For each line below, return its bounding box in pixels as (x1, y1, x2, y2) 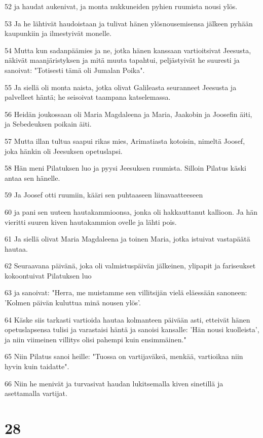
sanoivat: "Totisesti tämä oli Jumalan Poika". (5, 64, 145, 75)
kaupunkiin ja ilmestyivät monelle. (5, 28, 111, 38)
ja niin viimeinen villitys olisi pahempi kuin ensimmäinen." (5, 334, 186, 344)
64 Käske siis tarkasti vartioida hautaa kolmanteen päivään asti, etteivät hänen (5, 314, 250, 325)
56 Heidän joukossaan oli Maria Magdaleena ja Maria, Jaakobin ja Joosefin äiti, (5, 108, 252, 119)
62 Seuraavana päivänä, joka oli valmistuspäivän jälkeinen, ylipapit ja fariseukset (5, 260, 256, 271)
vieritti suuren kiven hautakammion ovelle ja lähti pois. (5, 216, 177, 227)
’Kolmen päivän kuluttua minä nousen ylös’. (5, 297, 141, 308)
